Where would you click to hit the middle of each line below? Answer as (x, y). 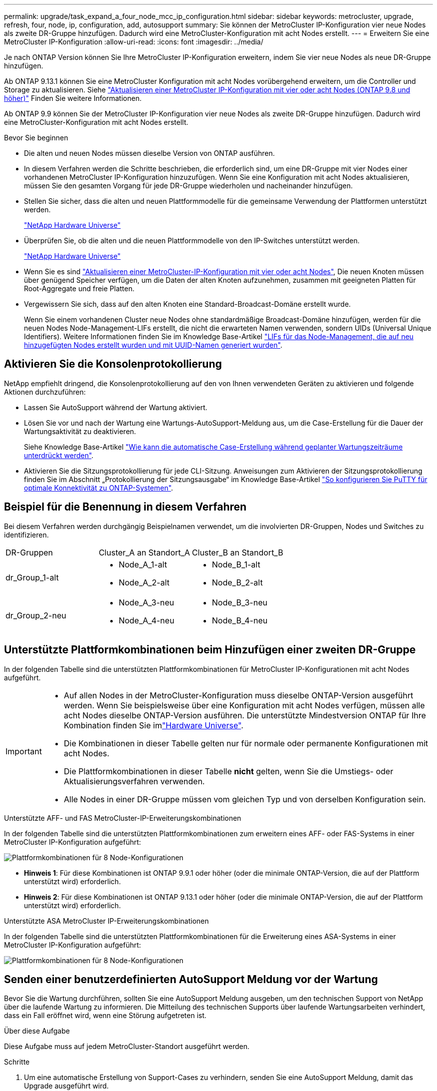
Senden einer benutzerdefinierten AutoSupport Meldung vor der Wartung (191, 979)
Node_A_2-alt (144, 582)
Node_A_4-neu (146, 620)
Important (24, 751)
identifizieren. (26, 535)
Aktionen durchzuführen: (45, 392)
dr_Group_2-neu (36, 615)
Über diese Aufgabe (37, 1031)
